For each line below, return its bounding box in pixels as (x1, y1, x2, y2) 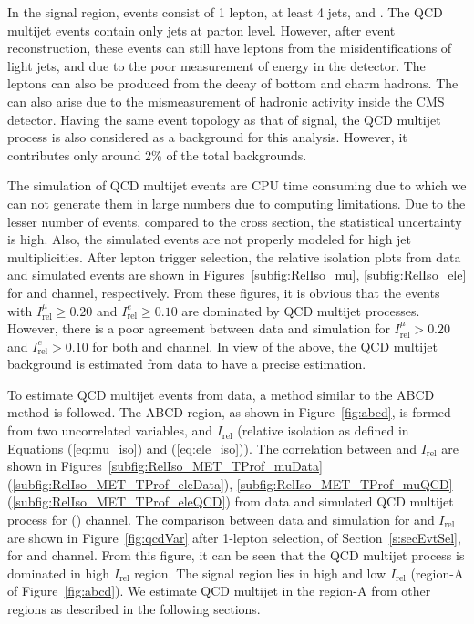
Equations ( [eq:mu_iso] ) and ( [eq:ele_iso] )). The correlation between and (7, 438, 417, 457)
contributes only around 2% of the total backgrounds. (7, 145, 307, 164)
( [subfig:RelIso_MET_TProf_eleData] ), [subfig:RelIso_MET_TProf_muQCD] (7, 474, 453, 493)
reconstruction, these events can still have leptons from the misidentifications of (7, 38, 452, 57)
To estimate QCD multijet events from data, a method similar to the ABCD (7, 384, 435, 404)
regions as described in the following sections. (7, 599, 261, 618)
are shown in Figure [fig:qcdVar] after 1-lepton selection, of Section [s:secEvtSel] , (7, 527, 461, 547)
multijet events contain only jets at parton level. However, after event (7, 20, 396, 39)
